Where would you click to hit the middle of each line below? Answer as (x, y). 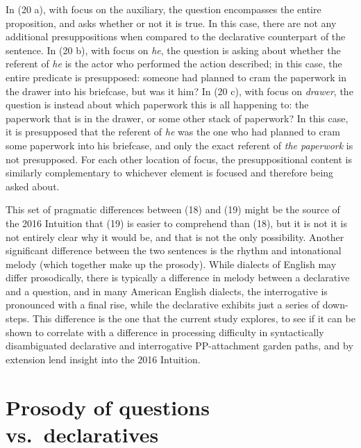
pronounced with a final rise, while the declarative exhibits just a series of (163, 305)
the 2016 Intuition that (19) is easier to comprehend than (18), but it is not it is (176, 223)
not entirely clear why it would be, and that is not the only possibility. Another (175, 237)
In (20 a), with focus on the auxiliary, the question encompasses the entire (163, 9)
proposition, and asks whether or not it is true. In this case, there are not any (171, 23)
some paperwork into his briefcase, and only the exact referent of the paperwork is (179, 145)
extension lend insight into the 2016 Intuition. (103, 359)
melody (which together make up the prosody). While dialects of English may (171, 264)
